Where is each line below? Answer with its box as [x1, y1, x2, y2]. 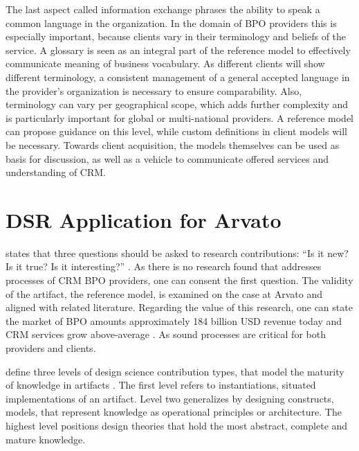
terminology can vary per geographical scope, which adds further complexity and [6, 97, 349, 112]
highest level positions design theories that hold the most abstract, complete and [6, 418, 348, 432]
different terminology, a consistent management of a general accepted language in [6, 69, 350, 84]
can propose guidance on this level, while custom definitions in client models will [6, 124, 347, 139]
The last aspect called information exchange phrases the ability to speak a [6, 2, 320, 16]
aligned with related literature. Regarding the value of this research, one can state [6, 300, 353, 315]
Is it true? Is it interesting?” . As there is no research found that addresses [6, 259, 322, 274]
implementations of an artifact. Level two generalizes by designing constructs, [6, 391, 334, 405]
